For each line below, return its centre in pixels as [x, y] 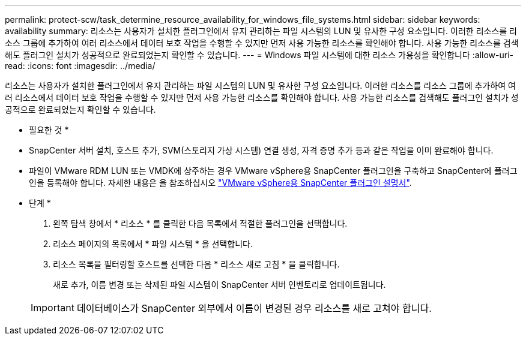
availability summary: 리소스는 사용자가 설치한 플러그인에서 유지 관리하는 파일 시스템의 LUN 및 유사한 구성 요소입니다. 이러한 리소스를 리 [261, 31]
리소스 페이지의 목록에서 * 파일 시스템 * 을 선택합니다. [153, 244]
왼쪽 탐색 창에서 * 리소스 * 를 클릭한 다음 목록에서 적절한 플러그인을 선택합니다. [200, 223]
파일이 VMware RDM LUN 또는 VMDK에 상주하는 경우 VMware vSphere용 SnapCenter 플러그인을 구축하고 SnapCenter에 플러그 [273, 171]
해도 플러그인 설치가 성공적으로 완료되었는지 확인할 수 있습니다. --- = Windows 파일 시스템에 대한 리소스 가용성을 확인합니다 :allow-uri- [259, 55]
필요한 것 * [49, 130]
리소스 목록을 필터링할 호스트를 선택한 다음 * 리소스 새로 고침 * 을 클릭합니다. [196, 264]
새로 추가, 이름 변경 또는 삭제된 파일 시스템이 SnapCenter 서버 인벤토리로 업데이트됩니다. [219, 285]
